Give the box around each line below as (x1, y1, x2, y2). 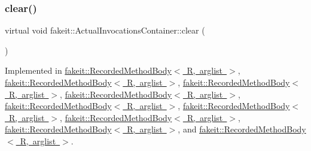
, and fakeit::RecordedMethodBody (178, 123, 306, 135)
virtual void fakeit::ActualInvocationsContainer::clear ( (5, 24, 205, 37)
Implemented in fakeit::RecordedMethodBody (5, 64, 172, 77)
